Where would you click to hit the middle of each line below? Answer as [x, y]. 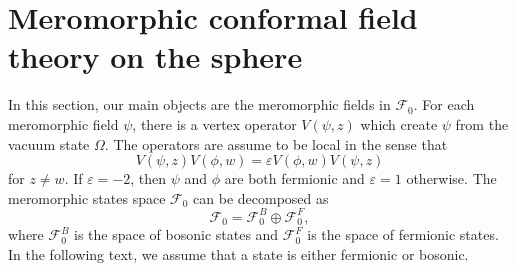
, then [148, 178]
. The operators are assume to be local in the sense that [276, 143]
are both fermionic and [294, 178]
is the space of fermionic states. [403, 234]
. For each [444, 104]
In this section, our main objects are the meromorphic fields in [199, 104]
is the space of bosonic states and [176, 234]
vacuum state [49, 143]
